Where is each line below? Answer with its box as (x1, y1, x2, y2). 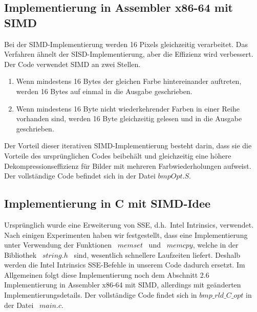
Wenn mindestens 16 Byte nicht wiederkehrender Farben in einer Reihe (16, 103, 240, 114)
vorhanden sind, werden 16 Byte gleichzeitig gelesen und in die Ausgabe (16, 113, 242, 124)
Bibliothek (4, 249, 37, 260)
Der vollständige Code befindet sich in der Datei (4, 170, 156, 181)
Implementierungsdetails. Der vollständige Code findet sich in (4, 289, 197, 300)
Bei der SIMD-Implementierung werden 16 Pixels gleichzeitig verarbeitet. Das (4, 38, 248, 49)
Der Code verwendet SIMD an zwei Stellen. (4, 58, 141, 69)
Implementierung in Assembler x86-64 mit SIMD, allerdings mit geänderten (4, 279, 241, 290)
